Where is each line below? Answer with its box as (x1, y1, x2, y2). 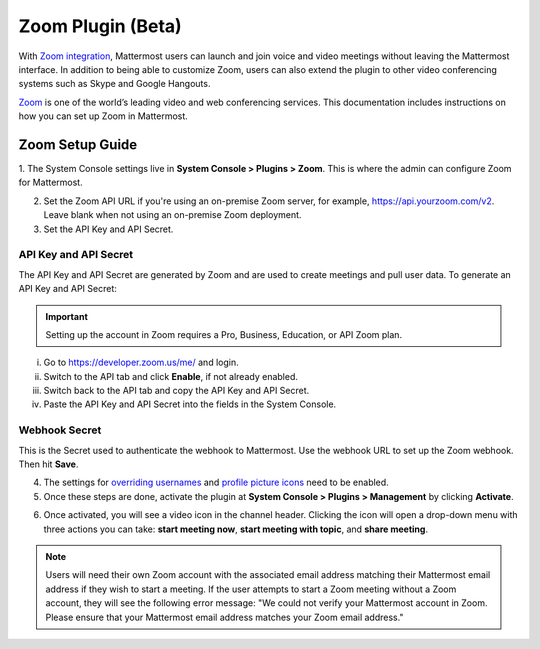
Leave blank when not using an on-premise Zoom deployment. (43, 209, 302, 221)
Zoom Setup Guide (18, 136, 138, 153)
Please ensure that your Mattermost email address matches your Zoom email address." (45, 611, 404, 623)
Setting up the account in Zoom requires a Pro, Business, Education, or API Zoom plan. (45, 328, 403, 340)
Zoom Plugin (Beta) (18, 15, 182, 37)
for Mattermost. (18, 176, 84, 189)
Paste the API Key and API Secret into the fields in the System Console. (43, 398, 337, 410)
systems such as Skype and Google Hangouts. (18, 78, 211, 90)
